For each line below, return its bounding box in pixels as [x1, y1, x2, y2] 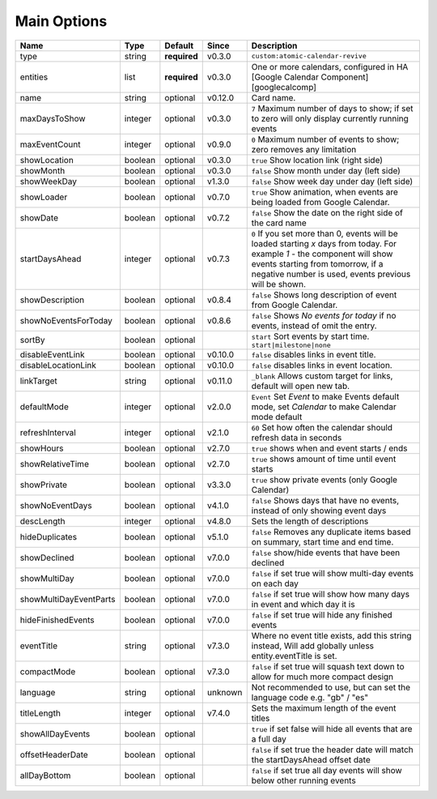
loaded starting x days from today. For [251, 237, 397, 249]
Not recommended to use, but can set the [251, 681, 411, 693]
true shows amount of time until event [251, 453, 397, 464]
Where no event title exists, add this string [251, 630, 412, 641]
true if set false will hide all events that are [251, 723, 413, 734]
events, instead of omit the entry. [251, 320, 377, 331]
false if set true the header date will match [251, 744, 414, 755]
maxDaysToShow [19, 113, 86, 124]
